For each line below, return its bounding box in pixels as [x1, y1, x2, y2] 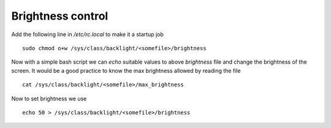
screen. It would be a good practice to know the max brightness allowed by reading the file [11, 67, 242, 74]
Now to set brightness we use [11, 95, 87, 102]
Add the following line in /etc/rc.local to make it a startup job [11, 31, 164, 38]
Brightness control [11, 9, 108, 23]
